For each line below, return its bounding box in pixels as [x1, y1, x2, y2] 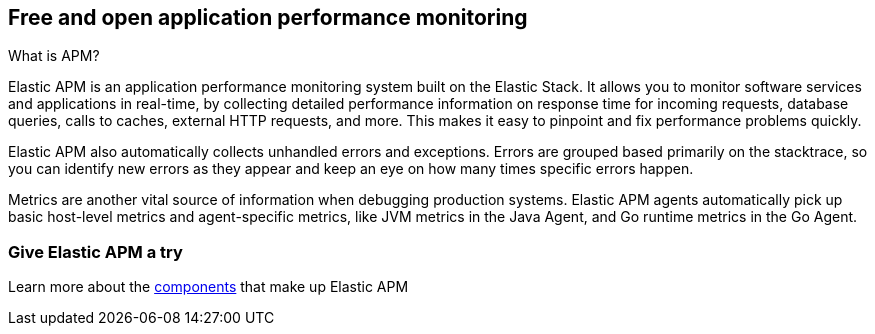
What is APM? [8, 47, 100, 65]
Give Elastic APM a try [8, 241, 183, 262]
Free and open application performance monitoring [8, 5, 528, 30]
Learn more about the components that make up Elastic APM [8, 278, 409, 296]
